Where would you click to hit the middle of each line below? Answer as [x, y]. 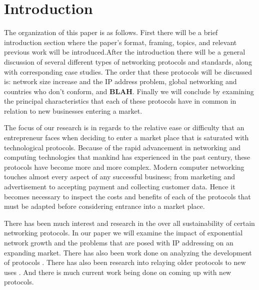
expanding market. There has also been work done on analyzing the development [128, 252]
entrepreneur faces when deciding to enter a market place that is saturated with [126, 137]
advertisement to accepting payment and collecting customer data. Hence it [120, 187]
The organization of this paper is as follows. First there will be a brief [111, 32]
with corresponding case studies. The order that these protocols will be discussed [128, 71]
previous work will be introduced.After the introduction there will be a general [125, 52]
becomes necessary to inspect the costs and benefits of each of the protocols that [127, 196]
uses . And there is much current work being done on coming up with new [118, 272]
